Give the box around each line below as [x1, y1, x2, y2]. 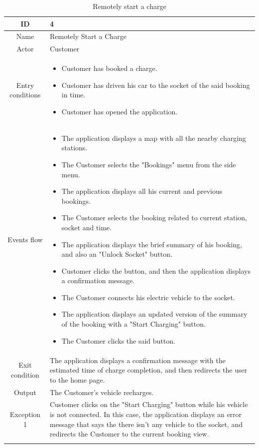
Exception [9, 409, 41, 419]
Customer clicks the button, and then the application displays [61, 265, 251, 276]
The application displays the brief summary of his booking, [61, 239, 242, 249]
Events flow [7, 234, 43, 244]
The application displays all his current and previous [61, 186, 223, 196]
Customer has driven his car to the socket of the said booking [61, 79, 250, 90]
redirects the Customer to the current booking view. [49, 429, 209, 439]
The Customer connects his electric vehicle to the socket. [61, 292, 235, 302]
